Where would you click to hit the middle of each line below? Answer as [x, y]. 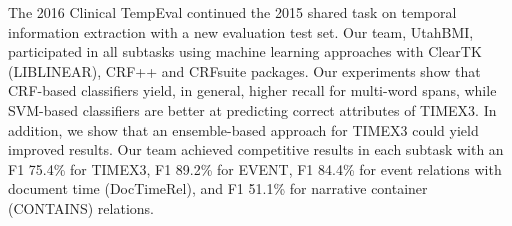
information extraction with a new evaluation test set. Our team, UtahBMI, [241, 31]
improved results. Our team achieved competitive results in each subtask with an [256, 149]
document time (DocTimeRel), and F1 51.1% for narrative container [218, 188]
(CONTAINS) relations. [81, 207]
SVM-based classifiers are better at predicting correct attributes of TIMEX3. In [252, 109]
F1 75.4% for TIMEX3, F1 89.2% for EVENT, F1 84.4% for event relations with [255, 168]
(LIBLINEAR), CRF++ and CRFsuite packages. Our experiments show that [244, 70]
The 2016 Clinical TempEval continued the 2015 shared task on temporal [232, 12]
